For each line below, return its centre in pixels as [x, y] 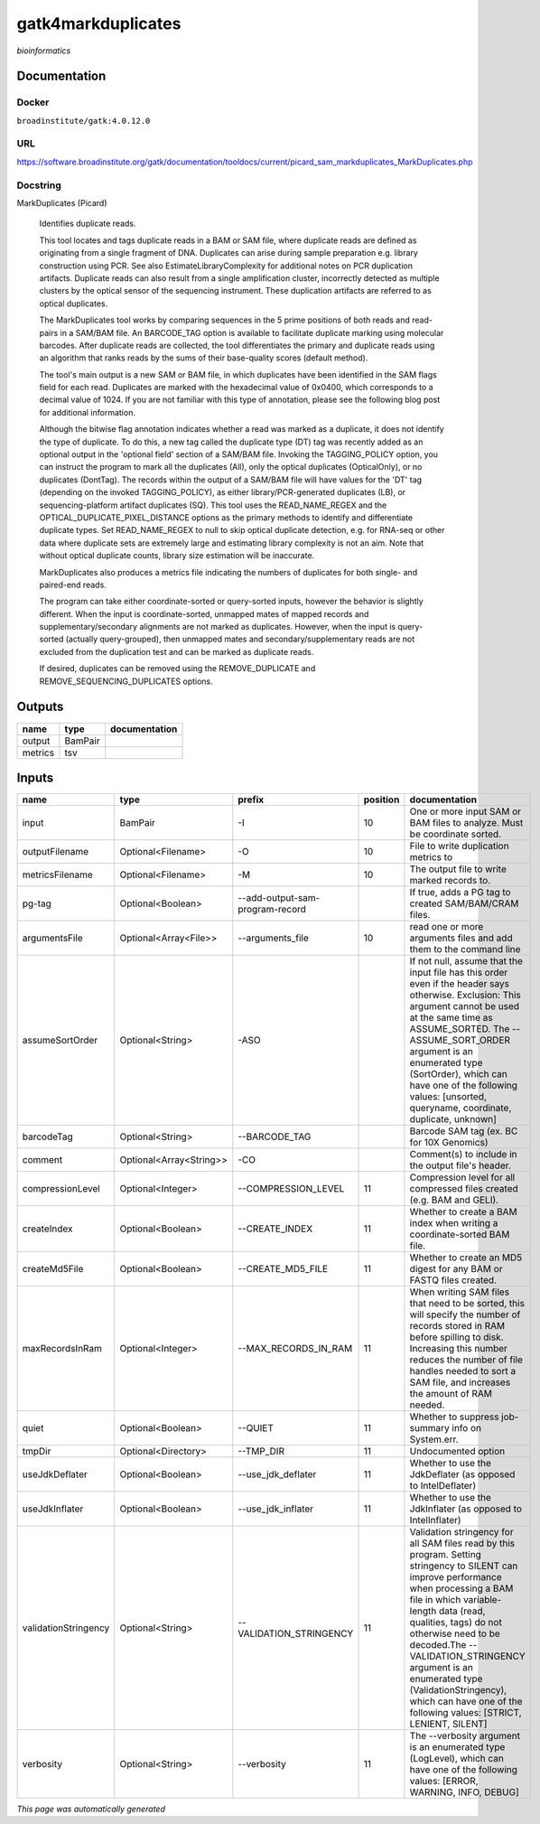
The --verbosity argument [465, 1736]
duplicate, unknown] [453, 1119]
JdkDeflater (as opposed [462, 1474]
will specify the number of [465, 1314]
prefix [251, 800]
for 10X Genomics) [449, 1143]
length [423, 1611]
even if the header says [460, 984]
